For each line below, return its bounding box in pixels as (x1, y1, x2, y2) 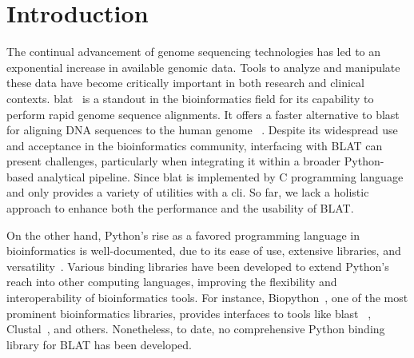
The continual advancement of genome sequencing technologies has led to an (6, 43, 381, 60)
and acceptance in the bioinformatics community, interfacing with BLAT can (6, 137, 383, 153)
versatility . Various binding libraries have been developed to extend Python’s (6, 257, 389, 274)
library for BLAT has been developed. (6, 336, 192, 352)
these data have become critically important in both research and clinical (6, 74, 364, 91)
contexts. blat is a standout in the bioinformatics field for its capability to (6, 89, 374, 106)
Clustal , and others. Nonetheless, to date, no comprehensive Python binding (6, 320, 385, 337)
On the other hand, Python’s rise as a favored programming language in (6, 226, 360, 243)
